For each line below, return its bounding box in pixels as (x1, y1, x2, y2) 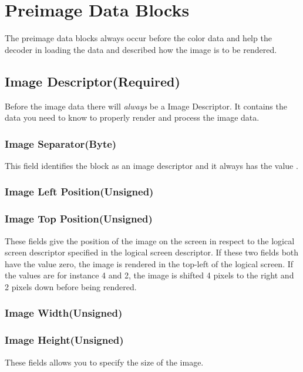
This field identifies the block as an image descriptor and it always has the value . (5, 159, 298, 171)
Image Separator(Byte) (5, 136, 117, 151)
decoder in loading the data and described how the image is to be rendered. (5, 43, 277, 55)
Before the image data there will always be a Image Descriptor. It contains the (5, 99, 287, 112)
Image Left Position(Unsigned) (5, 184, 154, 199)
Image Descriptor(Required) (5, 72, 180, 90)
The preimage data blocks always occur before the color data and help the (5, 32, 272, 44)
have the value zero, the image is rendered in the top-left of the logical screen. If (5, 257, 294, 270)
